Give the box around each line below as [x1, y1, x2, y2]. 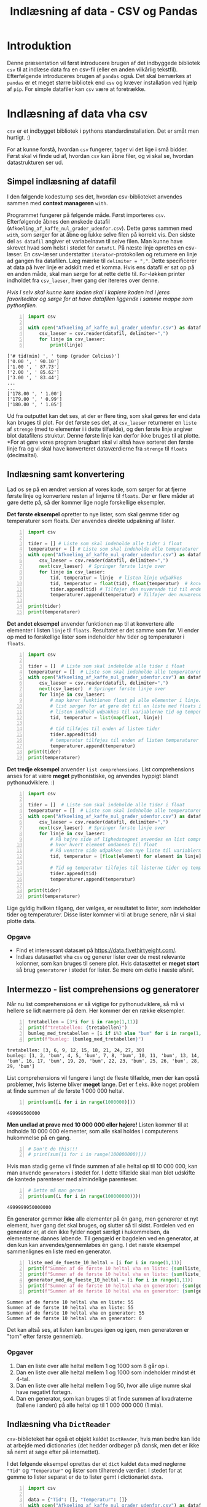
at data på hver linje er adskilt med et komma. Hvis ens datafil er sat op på [7, 263, 195, 271]
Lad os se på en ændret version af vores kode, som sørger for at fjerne [7, 486, 187, 493]
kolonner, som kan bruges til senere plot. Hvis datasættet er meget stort [15, 960, 200, 967]
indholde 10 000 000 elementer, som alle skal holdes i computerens [7, 1127, 179, 1135]
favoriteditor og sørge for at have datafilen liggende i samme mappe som [7, 295, 193, 302]
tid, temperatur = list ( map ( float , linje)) [50, 714, 163, 720]
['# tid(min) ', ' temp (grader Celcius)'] [7, 353, 120, 359]
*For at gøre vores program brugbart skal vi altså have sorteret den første [7, 438, 194, 446]
